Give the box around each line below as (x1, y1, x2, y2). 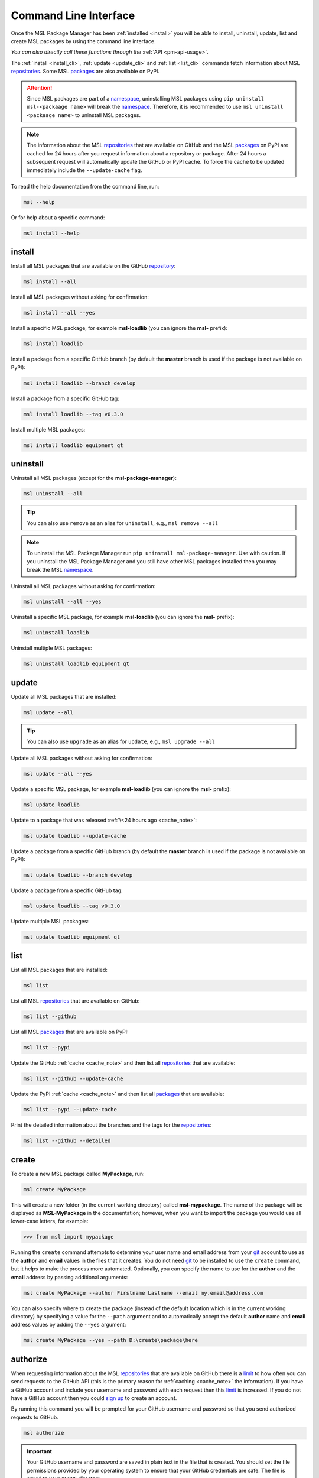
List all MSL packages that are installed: (11, 967, 108, 974)
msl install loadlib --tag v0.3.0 (23, 411, 123, 417)
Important (27, 1447, 53, 1454)
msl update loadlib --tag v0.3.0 (23, 902, 121, 909)
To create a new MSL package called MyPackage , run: (11, 1170, 145, 1177)
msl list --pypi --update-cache (23, 1106, 118, 1113)
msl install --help (23, 229, 80, 236)
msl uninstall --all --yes (23, 598, 102, 605)
